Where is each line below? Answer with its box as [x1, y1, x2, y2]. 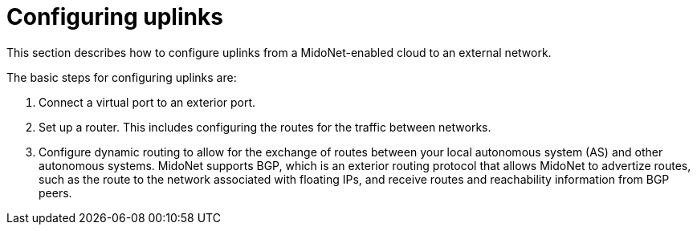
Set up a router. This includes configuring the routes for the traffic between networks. [39, 120, 491, 134]
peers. [39, 185, 72, 200]
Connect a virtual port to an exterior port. [39, 95, 256, 109]
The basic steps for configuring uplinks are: [6, 70, 237, 84]
